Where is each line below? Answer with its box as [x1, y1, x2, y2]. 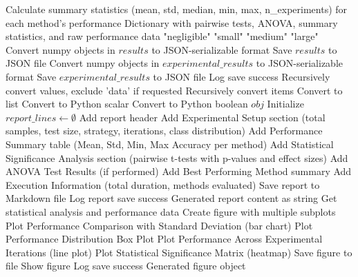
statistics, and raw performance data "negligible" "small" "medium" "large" [6, 29, 319, 43]
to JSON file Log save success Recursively [153, 69, 330, 83]
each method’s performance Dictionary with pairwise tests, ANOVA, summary [6, 15, 338, 30]
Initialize [267, 96, 304, 111]
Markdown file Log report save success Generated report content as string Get [6, 191, 337, 205]
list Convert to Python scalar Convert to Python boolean [6, 96, 248, 111]
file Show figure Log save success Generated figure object [6, 258, 246, 273]
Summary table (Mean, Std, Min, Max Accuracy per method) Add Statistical [6, 136, 334, 151]
